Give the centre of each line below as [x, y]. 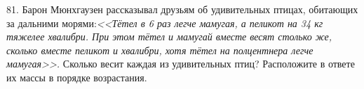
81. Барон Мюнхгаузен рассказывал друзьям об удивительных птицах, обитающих [182, 9]
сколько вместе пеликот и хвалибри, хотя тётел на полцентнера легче [160, 50]
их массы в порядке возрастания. [77, 77]
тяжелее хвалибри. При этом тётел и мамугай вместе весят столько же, [169, 37]
